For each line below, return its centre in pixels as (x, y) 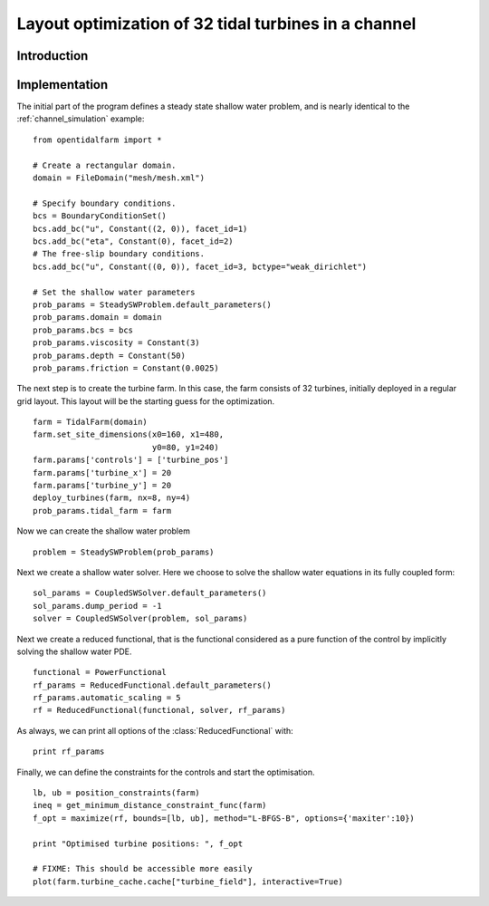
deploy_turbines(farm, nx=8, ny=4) (112, 498)
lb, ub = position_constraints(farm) (117, 793)
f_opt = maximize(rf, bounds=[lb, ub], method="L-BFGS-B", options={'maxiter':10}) (224, 818)
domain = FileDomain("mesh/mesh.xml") (119, 178)
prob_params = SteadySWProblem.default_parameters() (152, 304)
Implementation (62, 85)
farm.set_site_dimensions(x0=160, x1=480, (129, 434)
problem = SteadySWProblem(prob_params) (124, 552)
